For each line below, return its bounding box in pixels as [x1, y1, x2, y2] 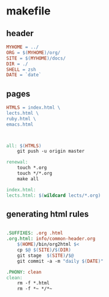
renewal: [6, 159, 28, 165]
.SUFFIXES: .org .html [6, 230, 63, 236]
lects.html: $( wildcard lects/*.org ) [6, 192, 101, 198]
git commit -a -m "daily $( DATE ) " [17, 258, 104, 264]
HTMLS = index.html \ [6, 105, 61, 111]
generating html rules [6, 209, 89, 219]
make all [17, 176, 39, 182]
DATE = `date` [6, 72, 42, 78]
